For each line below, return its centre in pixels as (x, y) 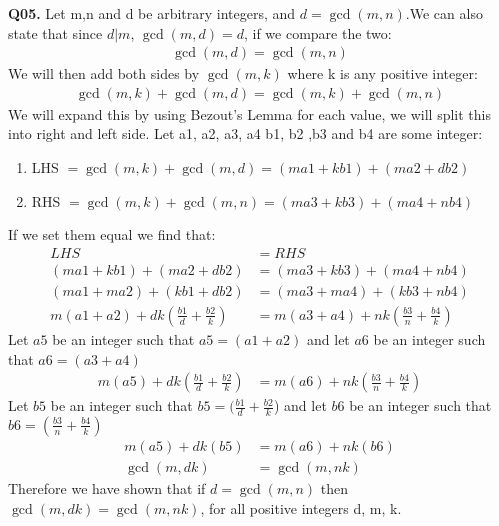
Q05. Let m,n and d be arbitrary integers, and (152, 13)
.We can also (444, 13)
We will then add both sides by (104, 73)
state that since (55, 32)
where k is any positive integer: (382, 73)
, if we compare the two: (317, 32)
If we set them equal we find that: (112, 234)
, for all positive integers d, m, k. (301, 507)
